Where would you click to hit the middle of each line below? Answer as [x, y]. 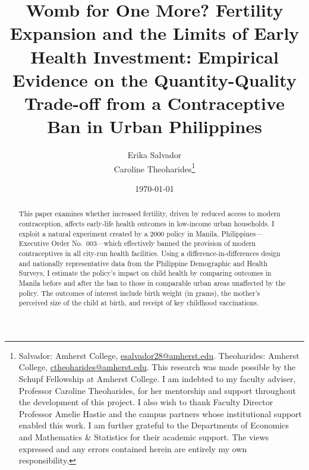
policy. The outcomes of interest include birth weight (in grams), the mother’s [139, 293]
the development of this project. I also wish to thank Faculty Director [146, 402]
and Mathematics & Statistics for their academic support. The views [144, 437]
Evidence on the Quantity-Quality [154, 79]
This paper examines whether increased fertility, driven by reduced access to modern [149, 214]
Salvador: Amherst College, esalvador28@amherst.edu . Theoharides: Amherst [159, 355]
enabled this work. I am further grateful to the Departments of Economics [154, 425]
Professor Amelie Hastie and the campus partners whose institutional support [160, 413]
